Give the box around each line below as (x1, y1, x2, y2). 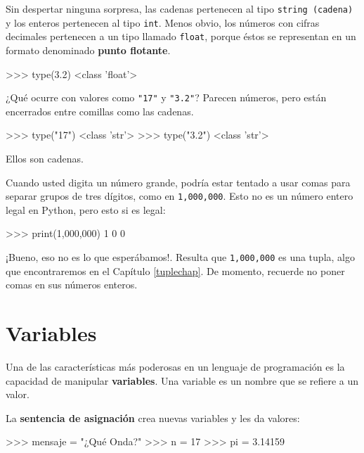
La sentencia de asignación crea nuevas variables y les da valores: (6, 410, 300, 425)
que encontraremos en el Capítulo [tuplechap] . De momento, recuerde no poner (6, 263, 345, 278)
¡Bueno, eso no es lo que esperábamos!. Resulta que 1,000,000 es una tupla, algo (6, 250, 355, 264)
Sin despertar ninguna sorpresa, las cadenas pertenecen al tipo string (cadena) (6, 1, 353, 15)
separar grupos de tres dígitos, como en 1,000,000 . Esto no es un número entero (6, 189, 353, 203)
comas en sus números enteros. (6, 277, 138, 292)
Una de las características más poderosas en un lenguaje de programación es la (6, 359, 345, 374)
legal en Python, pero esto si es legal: (6, 202, 166, 217)
